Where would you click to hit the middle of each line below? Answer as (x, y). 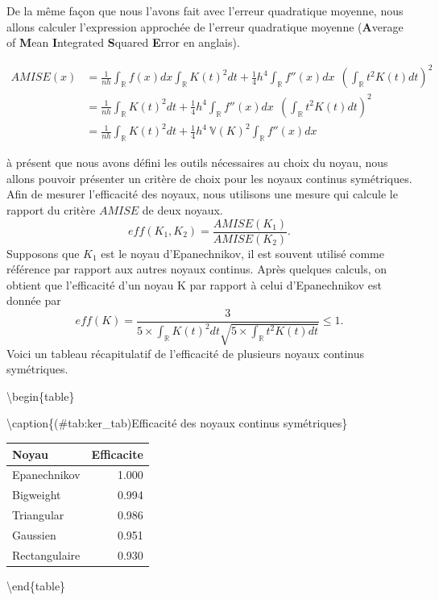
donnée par (34, 300)
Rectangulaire (46, 554)
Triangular (38, 515)
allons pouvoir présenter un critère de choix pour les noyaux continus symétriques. (209, 178)
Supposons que (43, 253)
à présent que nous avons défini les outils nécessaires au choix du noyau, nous (197, 162)
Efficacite (117, 454)
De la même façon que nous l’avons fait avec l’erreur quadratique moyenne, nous (205, 10)
